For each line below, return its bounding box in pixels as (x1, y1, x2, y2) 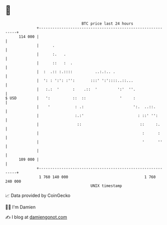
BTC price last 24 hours (81, 21, 134, 26)
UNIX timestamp (90, 183, 122, 188)
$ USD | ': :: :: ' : (5, 95, 136, 101)
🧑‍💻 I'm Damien (5, 204, 36, 210)
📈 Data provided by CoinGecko (5, 192, 71, 198)
